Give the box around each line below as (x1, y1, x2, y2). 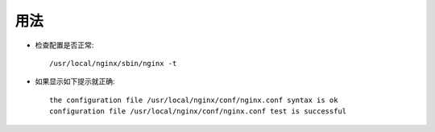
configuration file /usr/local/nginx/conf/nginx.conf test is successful (49, 107, 347, 116)
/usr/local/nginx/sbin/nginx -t (49, 59, 177, 68)
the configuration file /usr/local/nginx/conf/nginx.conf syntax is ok (49, 95, 338, 105)
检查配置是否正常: (35, 40, 94, 50)
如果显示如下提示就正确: (35, 76, 116, 86)
